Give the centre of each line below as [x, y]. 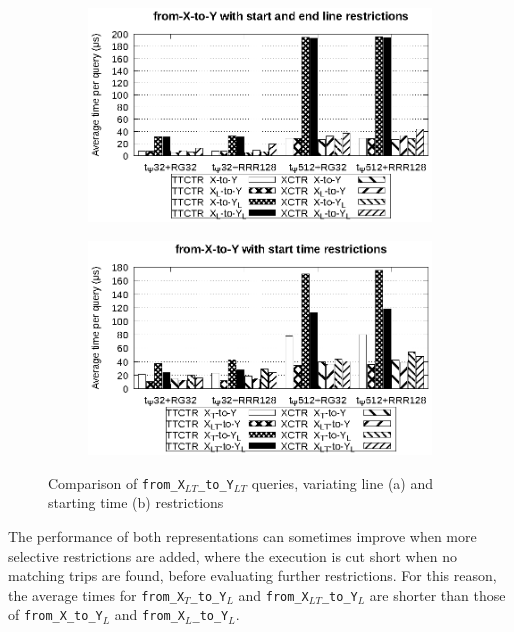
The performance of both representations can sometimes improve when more [242, 535]
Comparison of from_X [116, 482]
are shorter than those [437, 594]
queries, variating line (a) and [342, 482]
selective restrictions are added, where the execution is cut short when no [232, 555]
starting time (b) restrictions [136, 502]
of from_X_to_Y [55, 614]
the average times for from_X [96, 594]
